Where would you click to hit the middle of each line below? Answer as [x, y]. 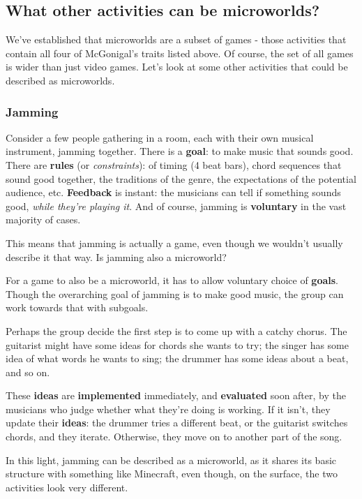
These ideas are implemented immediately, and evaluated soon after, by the [176, 395]
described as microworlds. [60, 80]
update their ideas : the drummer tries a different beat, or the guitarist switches [177, 423]
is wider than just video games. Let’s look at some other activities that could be [177, 67]
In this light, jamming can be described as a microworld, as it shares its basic [171, 460]
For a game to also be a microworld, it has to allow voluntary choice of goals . [172, 280]
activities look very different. [67, 487]
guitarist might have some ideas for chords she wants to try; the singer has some [177, 344]
